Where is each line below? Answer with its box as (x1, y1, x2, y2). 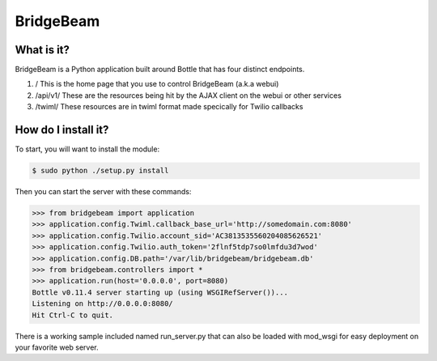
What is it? (15, 43, 70, 57)
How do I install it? (15, 123, 109, 137)
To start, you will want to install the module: (15, 144, 160, 154)
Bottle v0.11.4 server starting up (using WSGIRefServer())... (32, 287, 289, 297)
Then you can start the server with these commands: (15, 187, 192, 197)
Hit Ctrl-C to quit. (32, 310, 113, 320)
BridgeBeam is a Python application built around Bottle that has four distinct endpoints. (15, 65, 305, 74)
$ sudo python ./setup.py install (32, 166, 169, 176)
